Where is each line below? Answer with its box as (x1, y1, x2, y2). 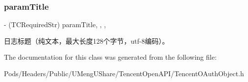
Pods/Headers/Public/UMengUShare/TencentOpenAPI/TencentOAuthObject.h (4, 68, 244, 78)
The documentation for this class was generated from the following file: (4, 52, 217, 62)
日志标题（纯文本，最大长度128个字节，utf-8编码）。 (4, 35, 169, 46)
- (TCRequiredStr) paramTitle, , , (4, 19, 106, 30)
